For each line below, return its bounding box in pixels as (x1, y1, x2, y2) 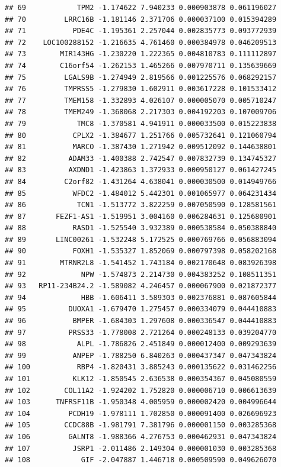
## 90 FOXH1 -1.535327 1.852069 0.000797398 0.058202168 (5, 247, 277, 256)
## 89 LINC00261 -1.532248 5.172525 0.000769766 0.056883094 (5, 235, 277, 244)
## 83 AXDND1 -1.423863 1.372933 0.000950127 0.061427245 (5, 166, 277, 175)
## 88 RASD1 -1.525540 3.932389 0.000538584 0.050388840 (5, 224, 277, 233)
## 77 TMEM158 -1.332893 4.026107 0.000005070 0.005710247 (5, 96, 277, 105)
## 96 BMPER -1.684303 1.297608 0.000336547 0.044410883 (5, 317, 277, 326)
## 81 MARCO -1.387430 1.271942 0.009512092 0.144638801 (5, 143, 277, 152)
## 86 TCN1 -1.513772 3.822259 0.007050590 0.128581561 (5, 201, 277, 210)
